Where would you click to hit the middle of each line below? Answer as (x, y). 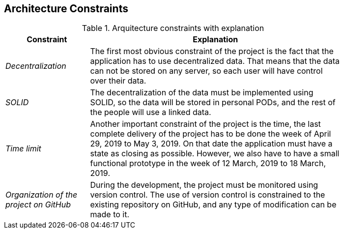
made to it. (110, 215)
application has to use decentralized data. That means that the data (215, 61)
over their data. (118, 81)
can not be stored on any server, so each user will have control (206, 71)
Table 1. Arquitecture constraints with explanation (173, 28)
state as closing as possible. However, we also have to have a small (215, 154)
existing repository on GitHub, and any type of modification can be (213, 205)
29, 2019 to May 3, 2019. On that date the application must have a (211, 144)
